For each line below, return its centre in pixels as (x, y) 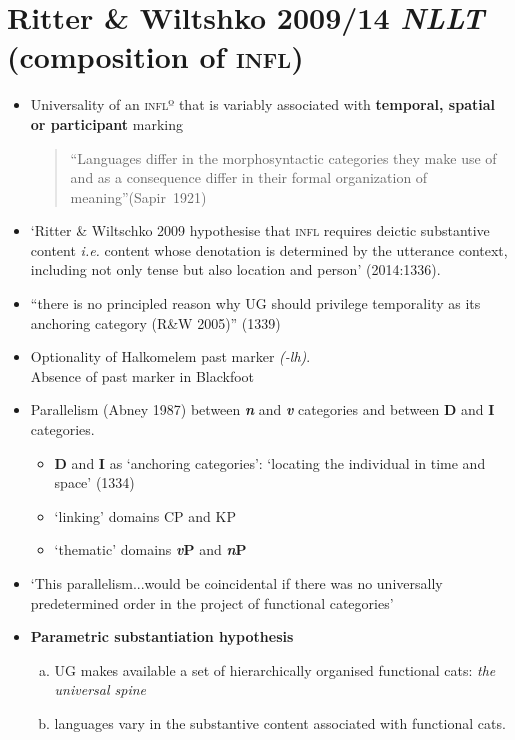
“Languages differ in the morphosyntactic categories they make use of (283, 157)
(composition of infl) (155, 56)
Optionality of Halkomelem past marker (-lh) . (170, 356)
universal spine (100, 689)
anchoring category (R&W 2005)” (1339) (155, 322)
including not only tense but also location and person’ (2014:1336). (235, 269)
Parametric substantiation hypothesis (162, 636)
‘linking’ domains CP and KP (145, 515)
